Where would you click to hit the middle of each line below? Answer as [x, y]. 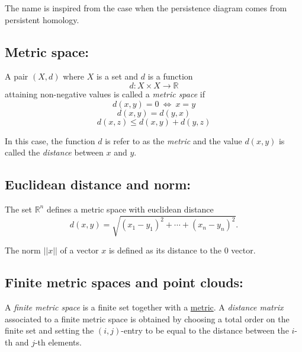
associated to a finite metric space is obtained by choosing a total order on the [147, 318]
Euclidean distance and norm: [98, 184]
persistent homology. [42, 19]
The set [18, 209]
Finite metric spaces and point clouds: [124, 282]
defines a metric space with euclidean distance [130, 209]
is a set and [117, 76]
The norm [23, 250]
